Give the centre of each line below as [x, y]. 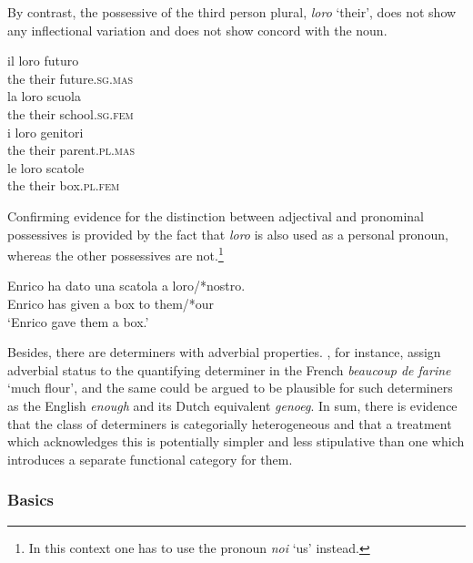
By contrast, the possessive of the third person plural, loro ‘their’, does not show [232, 12]
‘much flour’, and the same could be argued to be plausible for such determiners [230, 388]
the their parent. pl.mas [71, 150]
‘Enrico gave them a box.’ [78, 321]
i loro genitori [45, 132]
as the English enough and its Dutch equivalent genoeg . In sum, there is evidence [232, 405]
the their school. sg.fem [70, 113]
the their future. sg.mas [70, 78]
